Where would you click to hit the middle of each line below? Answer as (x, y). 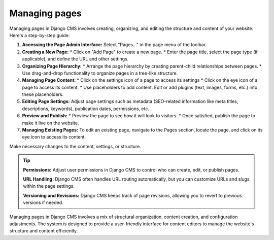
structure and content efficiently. (44, 231)
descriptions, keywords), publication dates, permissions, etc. (86, 109)
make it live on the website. (50, 123)
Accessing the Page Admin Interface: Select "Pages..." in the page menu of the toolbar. (114, 45)
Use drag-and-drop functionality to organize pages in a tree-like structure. (100, 73)
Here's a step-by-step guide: (40, 35)
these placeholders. (43, 94)
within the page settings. (49, 186)
